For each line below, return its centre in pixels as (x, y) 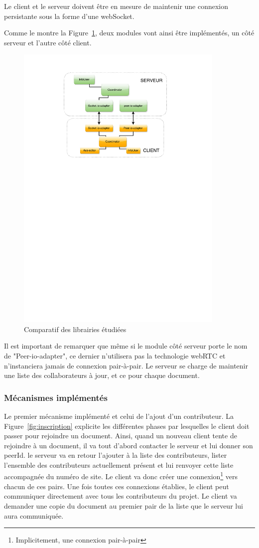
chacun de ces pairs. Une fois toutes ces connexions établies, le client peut (117, 486)
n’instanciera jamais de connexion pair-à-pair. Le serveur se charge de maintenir (126, 365)
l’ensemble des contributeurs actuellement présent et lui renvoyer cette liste (119, 464)
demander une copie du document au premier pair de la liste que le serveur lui (124, 505)
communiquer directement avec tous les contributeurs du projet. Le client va (121, 496)
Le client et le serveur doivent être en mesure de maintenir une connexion (116, 6)
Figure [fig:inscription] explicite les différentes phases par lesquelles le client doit (127, 426)
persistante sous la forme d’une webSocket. (69, 16)
